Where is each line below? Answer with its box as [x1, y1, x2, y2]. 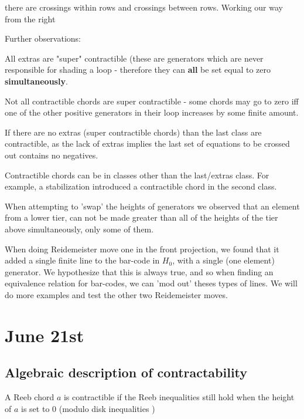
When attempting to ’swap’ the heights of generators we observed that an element [5, 200, 300, 212]
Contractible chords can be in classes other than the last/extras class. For [5, 168, 269, 181]
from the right [5, 12, 56, 25]
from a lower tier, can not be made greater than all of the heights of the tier [5, 211, 278, 224]
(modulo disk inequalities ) [59, 402, 155, 414]
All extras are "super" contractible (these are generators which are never [5, 52, 264, 64]
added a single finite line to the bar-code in [5, 254, 160, 266]
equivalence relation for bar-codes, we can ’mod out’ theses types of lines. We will [5, 277, 298, 289]
